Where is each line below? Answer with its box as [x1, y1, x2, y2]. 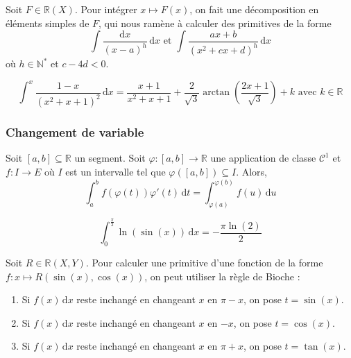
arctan [203, 87, 230, 98]
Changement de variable [6, 123, 144, 141]
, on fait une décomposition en [189, 2, 319, 16]
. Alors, [236, 164, 267, 178]
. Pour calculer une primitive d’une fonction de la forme [85, 255, 323, 270]
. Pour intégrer [74, 2, 137, 16]
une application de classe [210, 151, 316, 165]
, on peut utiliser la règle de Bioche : [144, 268, 300, 283]
